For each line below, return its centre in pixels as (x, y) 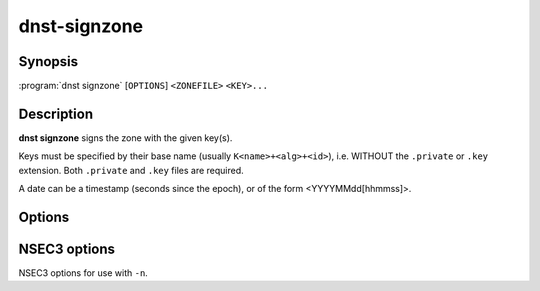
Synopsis (48, 61)
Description (56, 113)
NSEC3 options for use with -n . (83, 273)
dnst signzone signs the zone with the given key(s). (125, 137)
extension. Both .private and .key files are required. (131, 170)
